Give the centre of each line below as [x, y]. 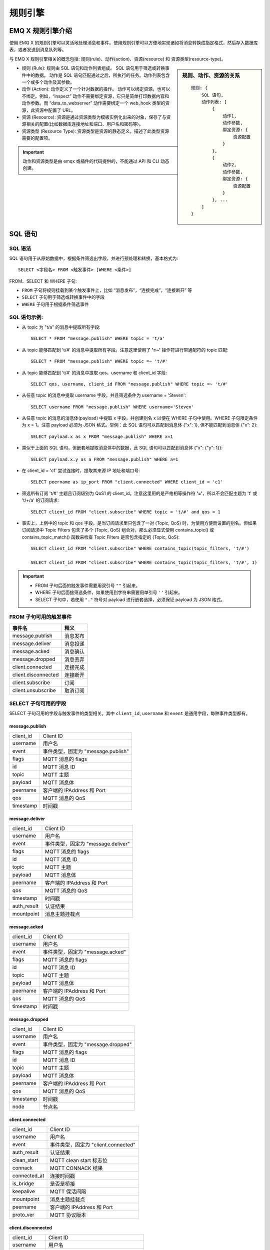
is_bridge [23, 1183]
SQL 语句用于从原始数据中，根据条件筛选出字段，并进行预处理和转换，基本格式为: [94, 258]
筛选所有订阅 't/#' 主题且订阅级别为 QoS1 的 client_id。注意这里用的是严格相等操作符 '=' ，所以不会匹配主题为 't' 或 [139, 493]
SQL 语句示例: [26, 317]
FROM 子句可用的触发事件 [40, 617]
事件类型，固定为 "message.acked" [84, 951]
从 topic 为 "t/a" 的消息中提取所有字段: [61, 327]
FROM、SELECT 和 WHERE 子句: [43, 281]
